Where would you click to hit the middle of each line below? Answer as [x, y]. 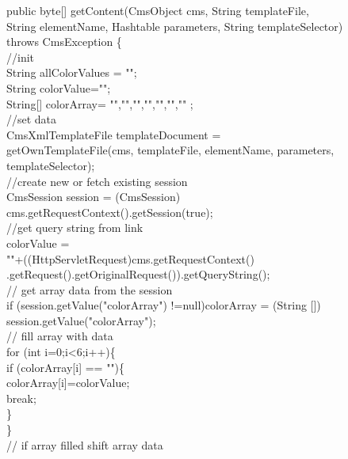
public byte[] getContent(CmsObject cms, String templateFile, [158, 10]
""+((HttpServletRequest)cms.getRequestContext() [130, 258]
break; [21, 398]
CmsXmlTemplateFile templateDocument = [114, 134]
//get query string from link [75, 228]
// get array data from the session [90, 289]
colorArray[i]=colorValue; [68, 383]
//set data [32, 119]
